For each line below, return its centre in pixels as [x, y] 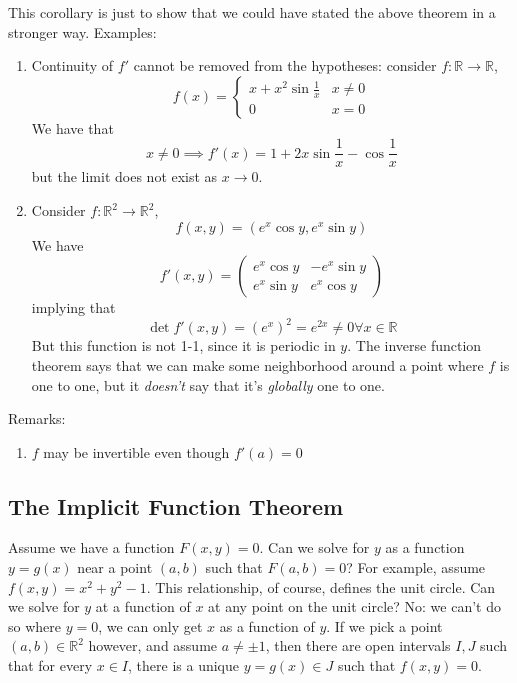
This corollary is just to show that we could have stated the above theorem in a [252, 12]
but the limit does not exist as [124, 176]
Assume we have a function [91, 547]
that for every [50, 665]
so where [34, 625]
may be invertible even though [136, 451]
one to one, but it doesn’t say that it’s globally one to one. [208, 384]
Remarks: [37, 418]
